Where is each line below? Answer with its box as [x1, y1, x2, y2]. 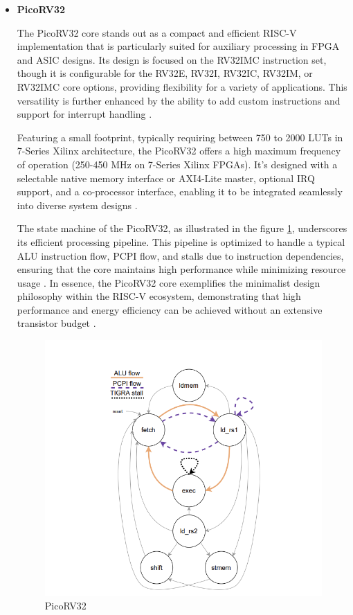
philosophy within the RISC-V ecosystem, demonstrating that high [17, 289, 301, 303]
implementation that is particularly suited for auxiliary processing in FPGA [17, 39, 340, 53]
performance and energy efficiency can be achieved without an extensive [17, 302, 323, 317]
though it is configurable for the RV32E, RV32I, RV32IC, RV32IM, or [17, 66, 313, 80]
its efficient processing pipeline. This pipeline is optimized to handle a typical [17, 234, 345, 249]
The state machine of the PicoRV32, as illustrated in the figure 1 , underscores [17, 221, 347, 235]
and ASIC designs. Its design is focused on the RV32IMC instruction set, [17, 52, 327, 66]
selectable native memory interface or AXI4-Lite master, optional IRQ [17, 170, 315, 185]
